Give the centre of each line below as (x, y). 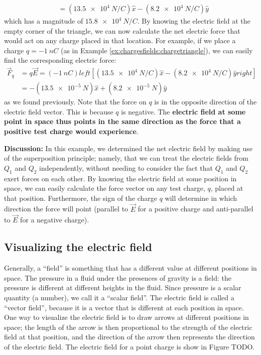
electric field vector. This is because (59, 111)
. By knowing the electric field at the (194, 21)
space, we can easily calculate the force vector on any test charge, (105, 188)
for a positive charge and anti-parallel (195, 209)
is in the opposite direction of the (206, 102)
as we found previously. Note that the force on (75, 102)
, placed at (227, 188)
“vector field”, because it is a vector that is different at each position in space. (124, 307)
